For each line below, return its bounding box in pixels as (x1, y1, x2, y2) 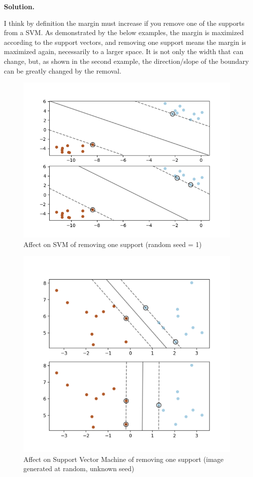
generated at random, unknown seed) (23, 463, 135, 474)
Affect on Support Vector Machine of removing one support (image (23, 454, 224, 464)
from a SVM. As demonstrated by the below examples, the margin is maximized (4, 27, 244, 38)
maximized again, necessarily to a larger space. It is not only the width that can (4, 46, 244, 57)
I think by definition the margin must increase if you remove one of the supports (4, 18, 245, 28)
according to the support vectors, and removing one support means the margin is (4, 37, 246, 47)
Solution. (4, 1, 35, 11)
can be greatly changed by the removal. (4, 65, 121, 76)
